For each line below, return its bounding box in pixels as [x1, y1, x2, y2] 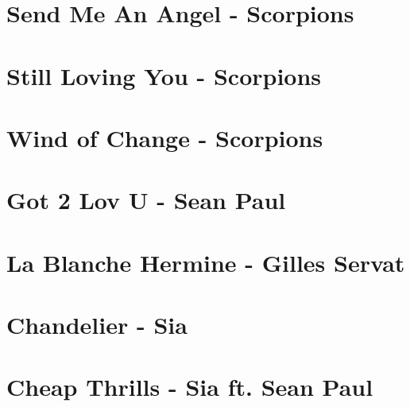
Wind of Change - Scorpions [6, 121, 323, 153]
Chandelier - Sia [6, 308, 188, 341]
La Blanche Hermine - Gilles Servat [6, 246, 405, 278]
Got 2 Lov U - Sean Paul [6, 184, 286, 216]
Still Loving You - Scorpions [6, 59, 322, 91]
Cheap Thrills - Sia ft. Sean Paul [6, 370, 373, 403]
